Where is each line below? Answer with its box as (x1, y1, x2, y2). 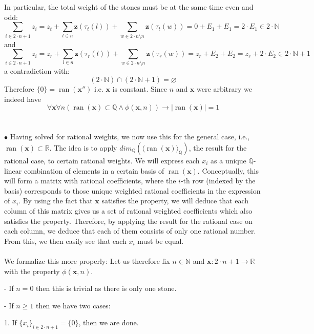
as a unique (211, 155, 246, 165)
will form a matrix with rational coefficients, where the (4, 175, 176, 186)
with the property (4, 265, 60, 276)
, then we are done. (78, 317, 139, 328)
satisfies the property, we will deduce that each (101, 195, 249, 206)
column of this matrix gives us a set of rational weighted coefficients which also (4, 205, 253, 216)
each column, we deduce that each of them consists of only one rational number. (4, 225, 256, 236)
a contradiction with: (4, 66, 70, 76)
